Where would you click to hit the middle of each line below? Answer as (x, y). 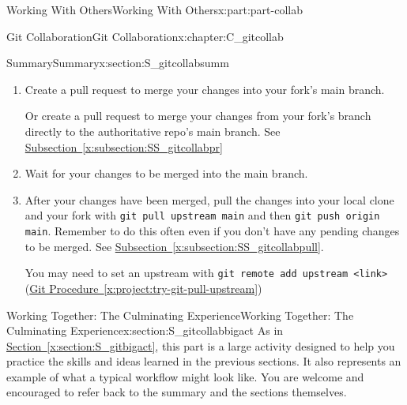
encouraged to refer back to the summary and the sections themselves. (177, 392)
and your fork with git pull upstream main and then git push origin (202, 215)
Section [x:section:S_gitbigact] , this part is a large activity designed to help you (201, 345)
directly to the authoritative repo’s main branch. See (153, 131)
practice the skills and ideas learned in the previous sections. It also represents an (204, 361)
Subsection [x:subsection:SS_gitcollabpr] (124, 146)
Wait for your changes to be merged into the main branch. (166, 173)
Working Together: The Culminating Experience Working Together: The (180, 315)
